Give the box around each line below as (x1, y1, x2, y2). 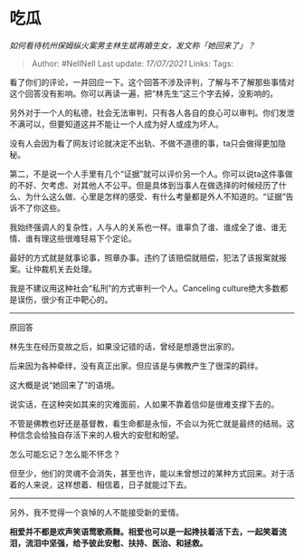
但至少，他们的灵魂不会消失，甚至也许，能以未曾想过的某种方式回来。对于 (9, 467, 287, 478)
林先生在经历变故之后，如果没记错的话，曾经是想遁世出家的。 (9, 341, 240, 351)
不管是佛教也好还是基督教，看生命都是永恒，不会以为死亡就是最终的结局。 (9, 418, 287, 428)
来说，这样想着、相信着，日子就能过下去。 (33, 479, 192, 490)
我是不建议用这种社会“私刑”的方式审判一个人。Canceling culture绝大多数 (9, 283, 280, 293)
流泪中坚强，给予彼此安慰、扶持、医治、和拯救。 (24, 537, 208, 548)
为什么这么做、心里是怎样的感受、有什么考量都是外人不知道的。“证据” (24, 191, 287, 202)
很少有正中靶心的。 (40, 293, 113, 304)
